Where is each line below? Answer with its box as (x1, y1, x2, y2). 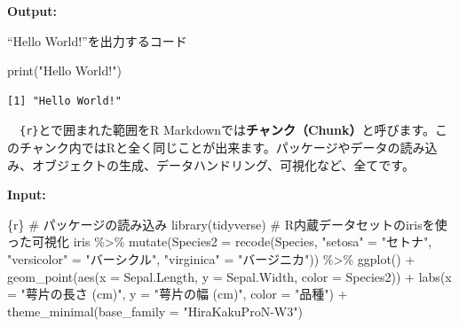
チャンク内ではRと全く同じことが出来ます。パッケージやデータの (19, 138, 400, 157)
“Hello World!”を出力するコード (7, 31, 187, 50)
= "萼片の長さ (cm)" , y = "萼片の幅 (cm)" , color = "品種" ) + (7, 284, 348, 303)
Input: (7, 185, 46, 204)
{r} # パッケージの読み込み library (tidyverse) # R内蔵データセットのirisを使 (7, 214, 447, 233)
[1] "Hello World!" (7, 94, 122, 107)
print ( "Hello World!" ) (7, 61, 122, 80)
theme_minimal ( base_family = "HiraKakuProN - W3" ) (7, 301, 303, 320)
